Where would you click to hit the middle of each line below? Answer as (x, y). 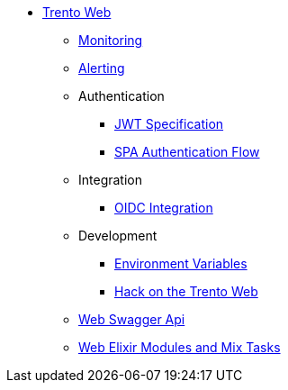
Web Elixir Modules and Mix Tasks (180, 347)
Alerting (102, 68)
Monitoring (111, 40)
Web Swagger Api (132, 319)
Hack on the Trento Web (186, 291)
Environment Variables (181, 263)
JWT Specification (169, 124)
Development (118, 236)
